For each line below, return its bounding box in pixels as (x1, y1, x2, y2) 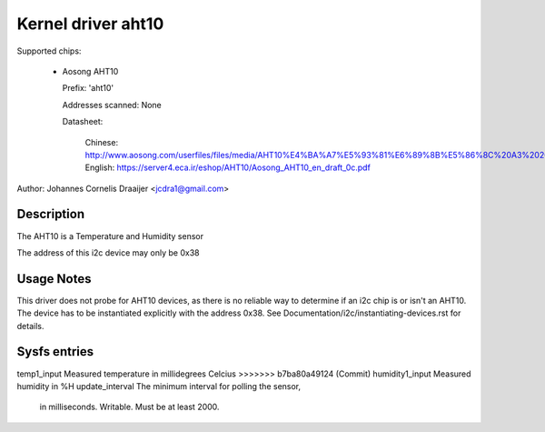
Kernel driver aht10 (16, 14, 164, 34)
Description (16, 206, 85, 222)
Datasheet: (62, 116, 104, 127)
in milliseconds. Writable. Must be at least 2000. (39, 401, 220, 413)
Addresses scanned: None (62, 99, 163, 110)
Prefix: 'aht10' (62, 83, 114, 94)
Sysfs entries (16, 344, 94, 359)
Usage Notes (16, 271, 92, 286)
